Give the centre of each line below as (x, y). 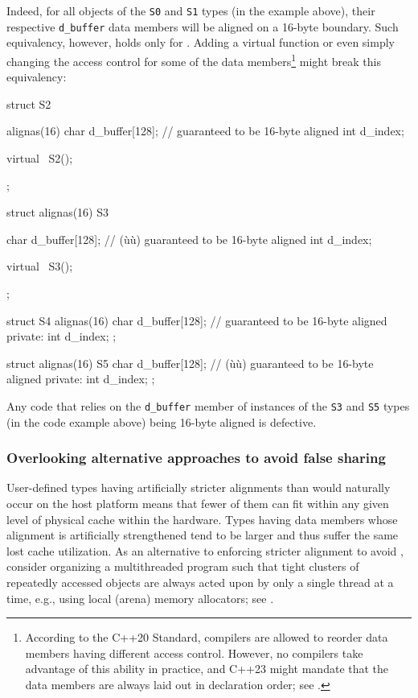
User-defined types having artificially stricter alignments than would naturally (199, 487)
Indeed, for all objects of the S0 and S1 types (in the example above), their (191, 10)
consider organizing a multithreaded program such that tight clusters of (183, 566)
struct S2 (29, 103)
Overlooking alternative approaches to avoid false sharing (196, 458)
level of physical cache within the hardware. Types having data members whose (202, 519)
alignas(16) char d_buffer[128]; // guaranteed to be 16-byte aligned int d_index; (205, 131)
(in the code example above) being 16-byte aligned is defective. (162, 421)
